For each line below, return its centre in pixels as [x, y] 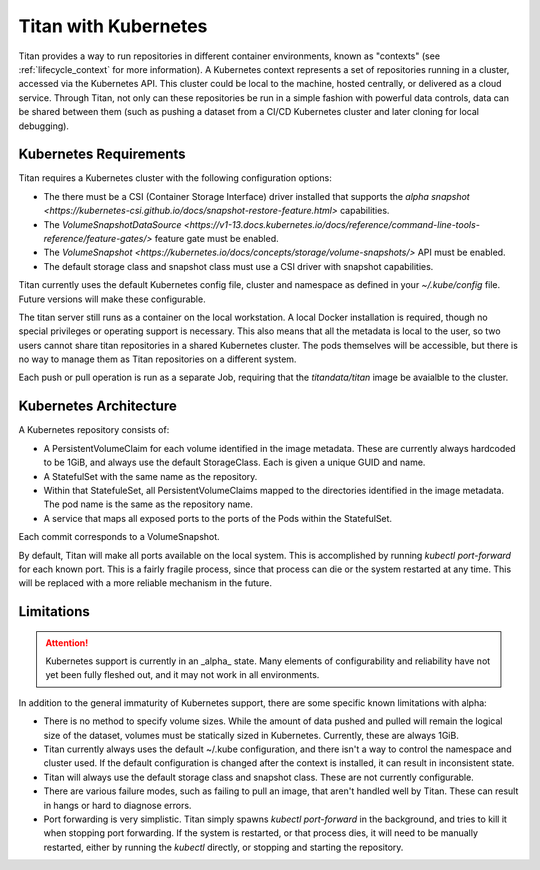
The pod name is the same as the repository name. [148, 504]
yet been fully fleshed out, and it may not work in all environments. [182, 675]
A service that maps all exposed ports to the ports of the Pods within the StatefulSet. [218, 518]
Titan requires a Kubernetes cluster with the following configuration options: [175, 178]
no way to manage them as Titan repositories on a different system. [157, 359]
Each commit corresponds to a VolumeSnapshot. [119, 537]
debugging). [44, 126]
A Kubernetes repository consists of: [94, 430]
